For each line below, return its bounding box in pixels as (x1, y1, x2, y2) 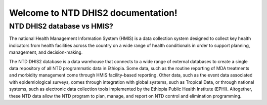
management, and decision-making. (9, 49, 83, 55)
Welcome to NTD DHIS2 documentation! (9, 7, 178, 18)
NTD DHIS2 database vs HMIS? (9, 22, 114, 31)
